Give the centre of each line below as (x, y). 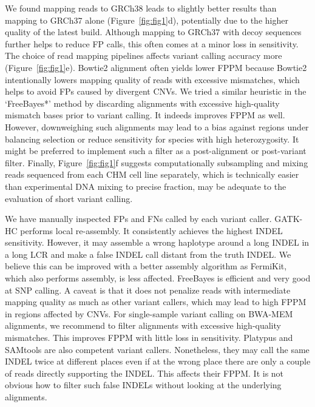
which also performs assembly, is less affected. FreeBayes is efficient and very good (158, 278)
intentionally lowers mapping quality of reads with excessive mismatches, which (152, 79)
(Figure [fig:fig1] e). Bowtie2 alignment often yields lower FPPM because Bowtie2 (156, 67)
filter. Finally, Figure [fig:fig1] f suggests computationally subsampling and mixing (157, 162)
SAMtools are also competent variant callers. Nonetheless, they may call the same (157, 349)
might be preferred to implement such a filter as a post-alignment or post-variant (156, 151)
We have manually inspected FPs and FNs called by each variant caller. (138, 219)
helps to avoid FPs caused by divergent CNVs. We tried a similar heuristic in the (156, 91)
